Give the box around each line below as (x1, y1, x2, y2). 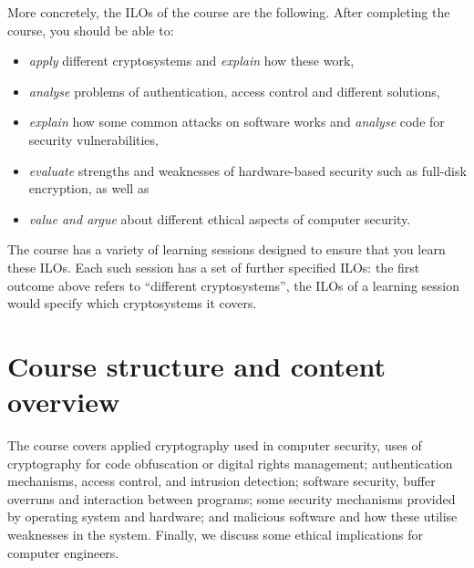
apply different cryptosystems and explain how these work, (28, 51, 355, 70)
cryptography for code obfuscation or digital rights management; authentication (7, 453, 453, 472)
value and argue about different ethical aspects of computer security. (28, 209, 411, 228)
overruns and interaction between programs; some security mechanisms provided (7, 489, 456, 508)
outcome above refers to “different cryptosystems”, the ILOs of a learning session (7, 275, 460, 294)
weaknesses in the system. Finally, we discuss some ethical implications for (7, 525, 423, 543)
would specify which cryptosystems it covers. (7, 294, 257, 313)
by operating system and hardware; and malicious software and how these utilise (7, 507, 458, 526)
